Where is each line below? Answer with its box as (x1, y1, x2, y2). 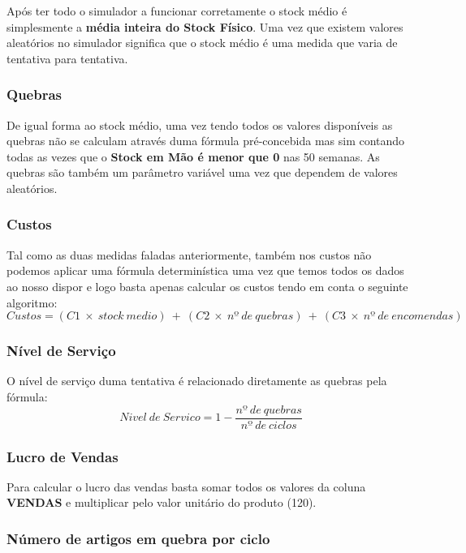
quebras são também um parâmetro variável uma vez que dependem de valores (6, 164, 398, 181)
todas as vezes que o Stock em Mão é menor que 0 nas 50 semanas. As (6, 148, 380, 165)
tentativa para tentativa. (6, 49, 128, 66)
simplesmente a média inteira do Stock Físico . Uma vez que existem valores (6, 18, 403, 35)
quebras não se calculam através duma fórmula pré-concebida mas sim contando (6, 132, 405, 149)
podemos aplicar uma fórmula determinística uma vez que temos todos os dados (6, 262, 404, 279)
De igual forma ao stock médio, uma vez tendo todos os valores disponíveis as (6, 116, 393, 133)
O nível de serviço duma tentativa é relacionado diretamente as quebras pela (6, 372, 387, 389)
